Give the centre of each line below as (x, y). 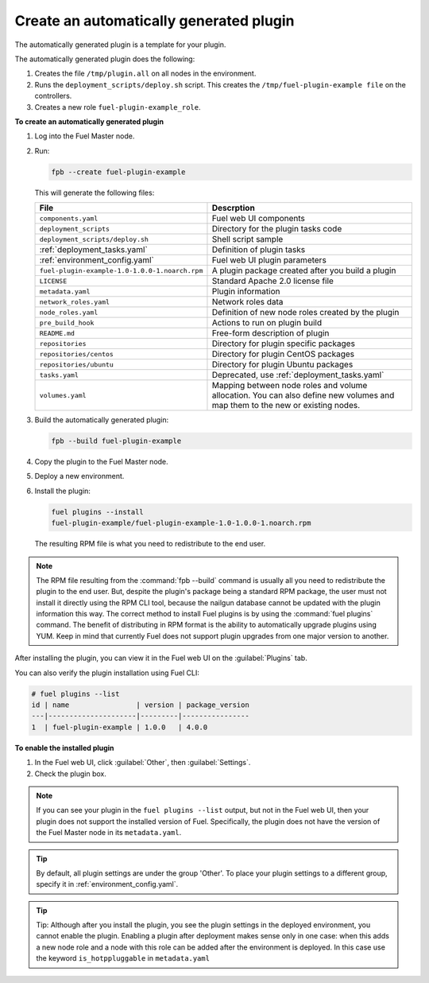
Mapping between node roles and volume (290, 386)
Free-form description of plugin (271, 333)
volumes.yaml (63, 395)
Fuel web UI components (259, 219)
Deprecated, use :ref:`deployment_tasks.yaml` (298, 375)
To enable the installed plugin (64, 748)
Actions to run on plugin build (267, 323)
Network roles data (247, 302)
